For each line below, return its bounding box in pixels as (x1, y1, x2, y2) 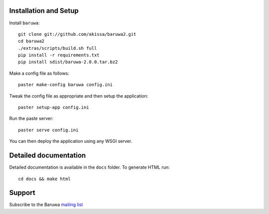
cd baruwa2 (18, 38, 45, 44)
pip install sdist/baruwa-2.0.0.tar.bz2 (18, 59, 118, 65)
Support (9, 189, 35, 197)
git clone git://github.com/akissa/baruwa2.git (18, 31, 136, 37)
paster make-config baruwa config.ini (18, 82, 113, 88)
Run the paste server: (9, 115, 54, 121)
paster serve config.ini (18, 127, 79, 133)
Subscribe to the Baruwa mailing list (9, 202, 83, 208)
